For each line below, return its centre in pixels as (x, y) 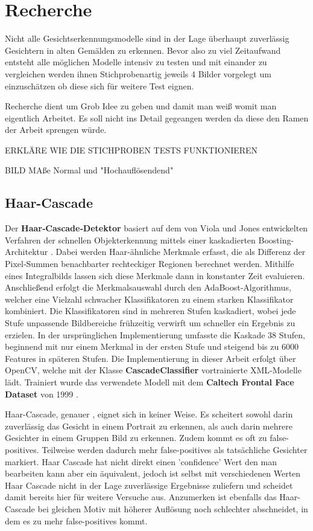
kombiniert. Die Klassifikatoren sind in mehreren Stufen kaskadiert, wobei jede (150, 311)
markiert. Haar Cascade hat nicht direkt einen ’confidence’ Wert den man (141, 461)
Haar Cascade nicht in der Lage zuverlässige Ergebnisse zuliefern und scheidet (149, 485)
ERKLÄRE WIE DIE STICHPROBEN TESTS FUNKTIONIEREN (131, 150)
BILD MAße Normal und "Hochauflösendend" (89, 170)
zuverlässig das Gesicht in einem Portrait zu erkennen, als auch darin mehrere (149, 426)
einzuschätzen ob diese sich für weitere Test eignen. (100, 85)
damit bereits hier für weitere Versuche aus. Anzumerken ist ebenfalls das (141, 497)
